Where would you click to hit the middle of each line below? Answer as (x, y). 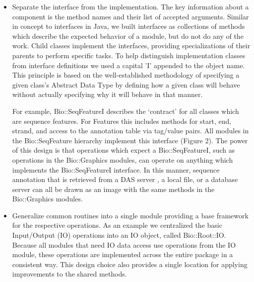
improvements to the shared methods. (69, 274)
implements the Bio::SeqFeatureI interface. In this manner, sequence (116, 169)
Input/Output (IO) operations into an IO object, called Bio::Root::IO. (119, 235)
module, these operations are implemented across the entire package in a (123, 254)
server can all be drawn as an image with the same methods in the (113, 189)
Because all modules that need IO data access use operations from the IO (124, 244)
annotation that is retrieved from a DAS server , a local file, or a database (125, 179)
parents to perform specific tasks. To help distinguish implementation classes (129, 55)
